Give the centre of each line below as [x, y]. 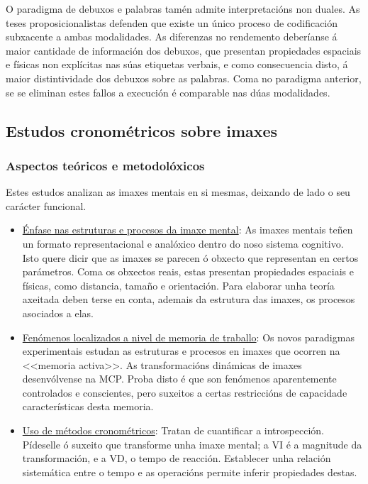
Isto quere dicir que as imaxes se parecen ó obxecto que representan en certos [190, 257]
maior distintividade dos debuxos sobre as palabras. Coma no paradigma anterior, [184, 78]
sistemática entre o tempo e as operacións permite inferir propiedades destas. [190, 472]
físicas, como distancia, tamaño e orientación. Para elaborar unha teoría [178, 285]
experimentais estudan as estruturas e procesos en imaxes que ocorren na [181, 351]
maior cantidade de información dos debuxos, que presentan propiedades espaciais [184, 50]
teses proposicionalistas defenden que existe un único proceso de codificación [172, 22]
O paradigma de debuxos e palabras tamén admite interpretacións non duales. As [183, 9]
